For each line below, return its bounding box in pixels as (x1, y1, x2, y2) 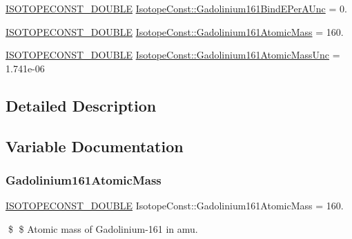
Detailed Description (6, 94, 157, 116)
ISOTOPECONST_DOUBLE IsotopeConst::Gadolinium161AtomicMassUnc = (6, 48, 340, 62)
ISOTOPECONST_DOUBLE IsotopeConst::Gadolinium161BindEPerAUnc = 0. (6, 1, 347, 15)
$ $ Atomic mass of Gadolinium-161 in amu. (8, 221, 198, 236)
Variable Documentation (6, 135, 184, 156)
